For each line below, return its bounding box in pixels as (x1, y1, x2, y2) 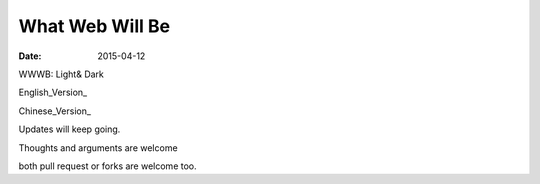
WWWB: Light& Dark (18, 68, 105, 80)
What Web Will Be (18, 15, 170, 37)
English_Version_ (18, 86, 88, 99)
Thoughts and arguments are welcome (18, 141, 179, 154)
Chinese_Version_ (18, 105, 92, 117)
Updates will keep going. (18, 123, 121, 135)
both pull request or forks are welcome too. (18, 160, 197, 172)
